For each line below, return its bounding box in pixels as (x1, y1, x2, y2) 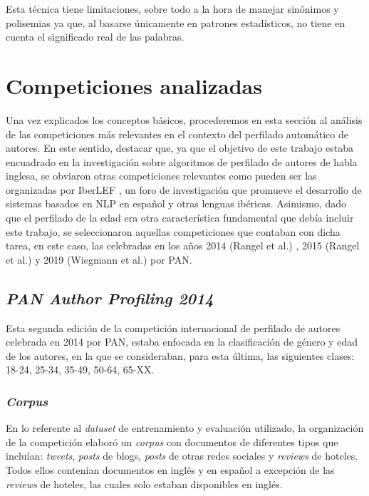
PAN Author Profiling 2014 (6, 286, 214, 309)
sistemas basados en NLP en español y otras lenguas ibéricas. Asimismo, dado (6, 196, 347, 211)
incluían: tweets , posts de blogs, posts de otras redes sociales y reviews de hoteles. (6, 448, 358, 463)
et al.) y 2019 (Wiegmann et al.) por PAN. (6, 252, 192, 267)
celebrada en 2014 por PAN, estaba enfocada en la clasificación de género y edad (6, 334, 358, 349)
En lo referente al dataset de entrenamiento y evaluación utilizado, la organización (6, 420, 364, 435)
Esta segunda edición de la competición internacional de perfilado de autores (6, 320, 341, 335)
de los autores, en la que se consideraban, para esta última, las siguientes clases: (6, 348, 355, 363)
